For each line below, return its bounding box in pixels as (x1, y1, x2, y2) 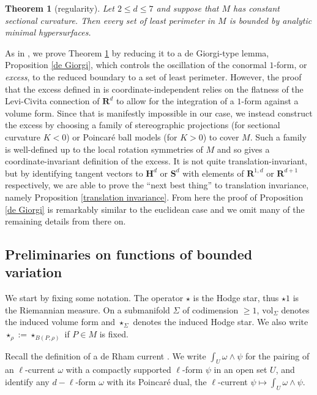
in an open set (214, 363, 267, 376)
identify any (5, 375, 50, 388)
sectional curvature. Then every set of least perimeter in (5, 13, 215, 26)
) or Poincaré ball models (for (66, 130, 177, 143)
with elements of (182, 166, 244, 179)
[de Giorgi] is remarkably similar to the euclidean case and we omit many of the (5, 202, 305, 215)
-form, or (274, 58, 307, 71)
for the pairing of (245, 349, 310, 362)
